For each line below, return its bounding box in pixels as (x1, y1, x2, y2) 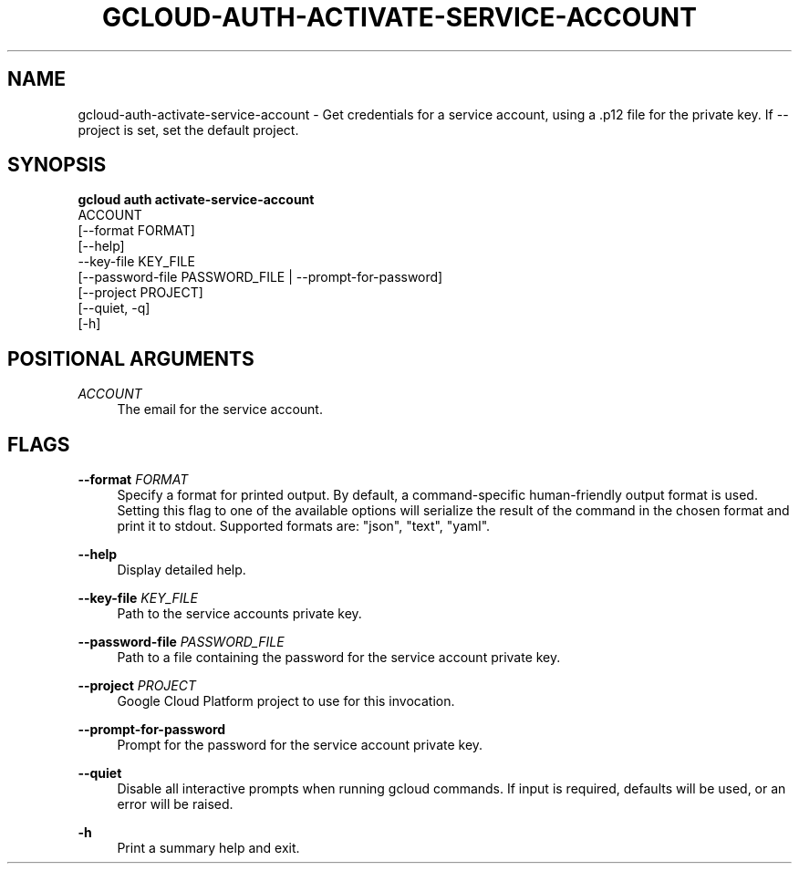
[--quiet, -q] (78, 300, 150, 316)
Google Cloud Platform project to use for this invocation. (117, 693, 455, 710)
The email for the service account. (117, 401, 323, 418)
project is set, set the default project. (78, 121, 299, 138)
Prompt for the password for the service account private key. (117, 737, 483, 753)
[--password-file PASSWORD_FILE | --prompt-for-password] (78, 269, 443, 285)
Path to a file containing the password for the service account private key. (117, 649, 561, 666)
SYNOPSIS (7, 153, 107, 177)
